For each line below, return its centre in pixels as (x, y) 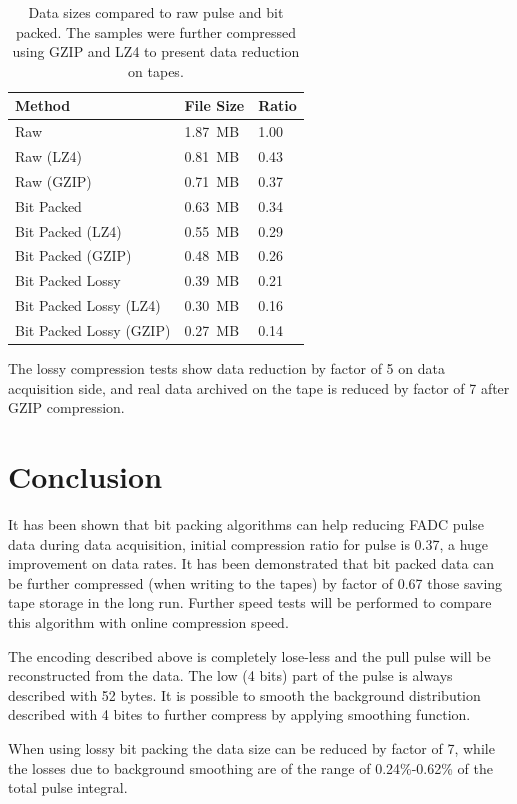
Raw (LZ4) (48, 156)
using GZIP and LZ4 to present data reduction (156, 51)
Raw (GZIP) (53, 180)
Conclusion (85, 476)
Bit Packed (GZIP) (73, 255)
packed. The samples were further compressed (155, 31)
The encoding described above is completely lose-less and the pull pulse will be (249, 655)
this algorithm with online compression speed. (148, 621)
